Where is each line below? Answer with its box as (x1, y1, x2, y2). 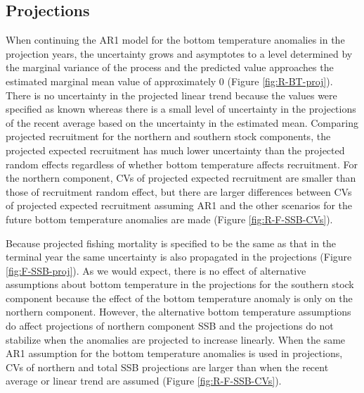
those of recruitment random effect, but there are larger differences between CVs (6, 184, 352, 199)
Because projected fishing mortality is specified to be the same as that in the (6, 235, 337, 250)
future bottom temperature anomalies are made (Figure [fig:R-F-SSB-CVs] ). (6, 211, 333, 226)
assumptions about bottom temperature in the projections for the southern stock (6, 277, 354, 292)
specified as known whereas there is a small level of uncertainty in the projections (6, 101, 356, 116)
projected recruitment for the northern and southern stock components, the (6, 129, 331, 144)
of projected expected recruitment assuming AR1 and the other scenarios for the (6, 198, 353, 213)
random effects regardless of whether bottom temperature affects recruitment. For (6, 156, 358, 171)
